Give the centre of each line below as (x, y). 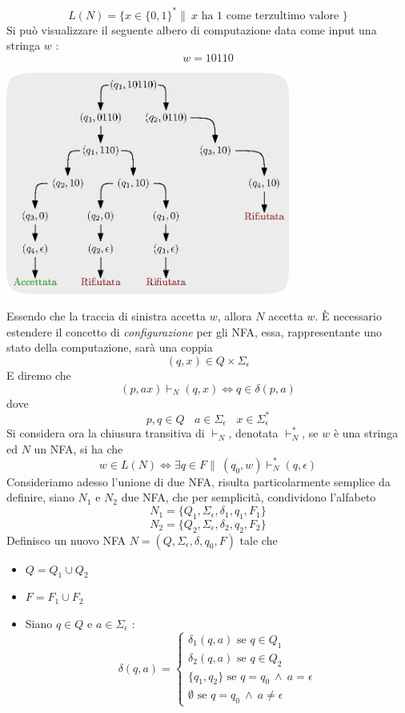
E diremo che (39, 375)
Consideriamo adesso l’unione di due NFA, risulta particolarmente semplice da (198, 481)
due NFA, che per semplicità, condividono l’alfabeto (249, 497)
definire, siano (40, 497)
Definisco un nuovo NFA (66, 540)
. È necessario (348, 316)
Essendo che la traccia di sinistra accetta (106, 316)
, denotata (253, 433)
